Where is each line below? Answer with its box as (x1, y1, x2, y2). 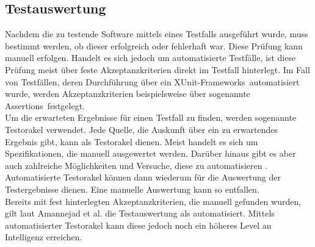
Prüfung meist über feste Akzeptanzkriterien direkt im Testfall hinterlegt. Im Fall (5, 63, 310, 76)
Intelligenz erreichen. (5, 231, 82, 243)
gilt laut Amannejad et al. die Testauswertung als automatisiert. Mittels (5, 207, 275, 220)
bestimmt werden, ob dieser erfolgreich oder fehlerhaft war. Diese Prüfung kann (5, 39, 303, 52)
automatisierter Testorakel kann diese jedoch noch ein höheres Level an (5, 218, 272, 231)
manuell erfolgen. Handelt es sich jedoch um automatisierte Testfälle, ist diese (5, 51, 296, 64)
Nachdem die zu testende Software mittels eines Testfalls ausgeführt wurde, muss (5, 27, 308, 40)
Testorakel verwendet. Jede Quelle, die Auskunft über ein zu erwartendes (5, 123, 278, 135)
